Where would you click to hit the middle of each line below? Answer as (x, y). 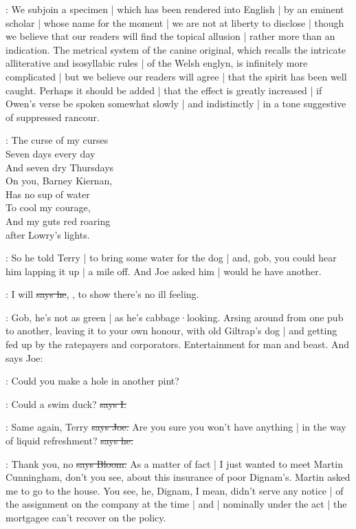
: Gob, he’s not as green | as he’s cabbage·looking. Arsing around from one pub (175, 317)
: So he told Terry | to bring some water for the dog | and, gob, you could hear (171, 258)
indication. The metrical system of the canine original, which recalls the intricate (176, 49)
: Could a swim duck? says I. (66, 403)
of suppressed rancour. (53, 117)
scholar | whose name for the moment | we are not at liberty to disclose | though (175, 22)
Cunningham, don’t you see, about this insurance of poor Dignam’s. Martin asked (178, 477)
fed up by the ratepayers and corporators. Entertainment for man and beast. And (178, 344)
